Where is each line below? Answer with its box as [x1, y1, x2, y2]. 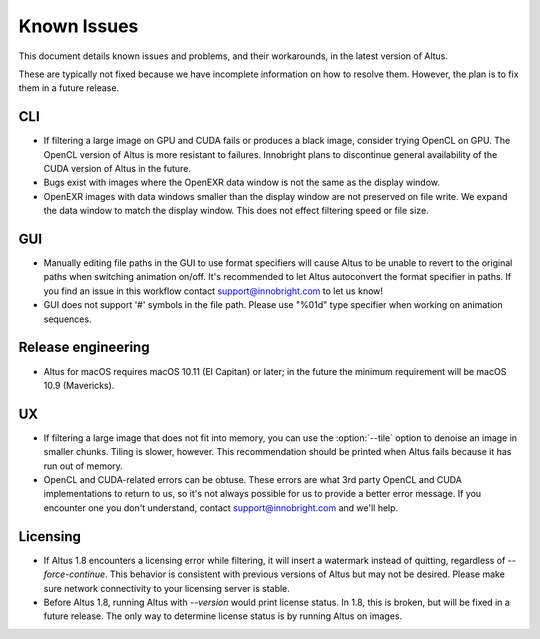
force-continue [43, 568, 106, 580]
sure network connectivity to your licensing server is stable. [43, 582, 290, 594]
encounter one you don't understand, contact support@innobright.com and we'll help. [43, 501, 399, 514]
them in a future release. [18, 82, 120, 94]
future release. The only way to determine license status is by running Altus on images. [43, 610, 403, 622]
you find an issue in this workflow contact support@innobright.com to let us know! [43, 285, 384, 297]
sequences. [43, 313, 92, 325]
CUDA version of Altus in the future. [43, 163, 192, 175]
